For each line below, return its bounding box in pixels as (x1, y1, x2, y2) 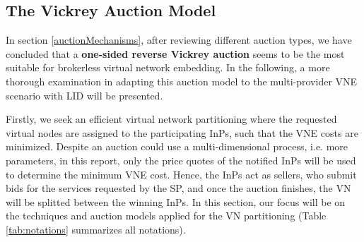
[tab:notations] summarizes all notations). (6, 222, 186, 236)
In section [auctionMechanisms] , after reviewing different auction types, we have (6, 32, 352, 47)
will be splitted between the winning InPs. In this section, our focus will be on (6, 194, 346, 209)
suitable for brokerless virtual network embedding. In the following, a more (6, 60, 330, 75)
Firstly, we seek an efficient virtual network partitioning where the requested (6, 111, 337, 126)
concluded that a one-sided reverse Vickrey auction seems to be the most (6, 46, 345, 61)
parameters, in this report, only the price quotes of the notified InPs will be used (6, 152, 356, 167)
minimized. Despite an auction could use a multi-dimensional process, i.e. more (6, 139, 348, 154)
